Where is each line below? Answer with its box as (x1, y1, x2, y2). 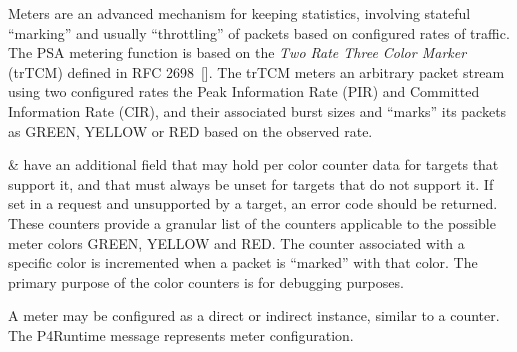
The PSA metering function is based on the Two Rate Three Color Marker (8, 42, 467, 63)
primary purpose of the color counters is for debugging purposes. (8, 271, 404, 292)
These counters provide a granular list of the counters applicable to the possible (8, 212, 496, 233)
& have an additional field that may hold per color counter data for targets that (8, 154, 499, 175)
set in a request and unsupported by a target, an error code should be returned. (8, 193, 498, 214)
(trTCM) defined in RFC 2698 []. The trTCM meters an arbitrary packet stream (8, 61, 505, 82)
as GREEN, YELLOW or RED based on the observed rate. (8, 120, 373, 141)
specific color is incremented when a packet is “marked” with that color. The (8, 252, 478, 273)
